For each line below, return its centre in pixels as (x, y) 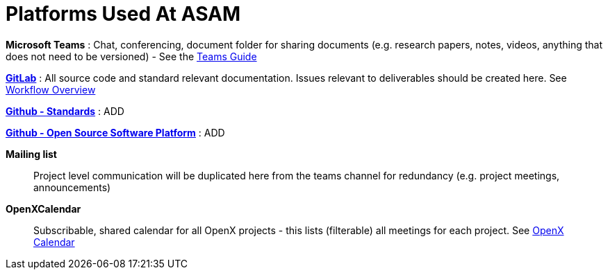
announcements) (72, 187)
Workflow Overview (51, 89)
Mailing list (31, 154)
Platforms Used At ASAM (123, 14)
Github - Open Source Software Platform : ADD (115, 132)
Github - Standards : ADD (65, 111)
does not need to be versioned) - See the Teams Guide (131, 56)
